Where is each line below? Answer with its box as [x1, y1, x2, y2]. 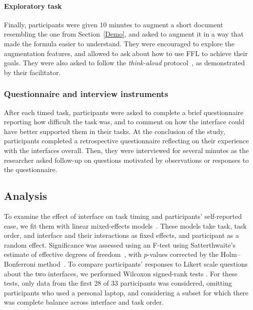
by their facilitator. [4, 67, 61, 77]
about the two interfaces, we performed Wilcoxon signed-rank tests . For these [4, 268, 238, 278]
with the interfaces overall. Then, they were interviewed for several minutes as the [4, 145, 249, 155]
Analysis [4, 188, 47, 203]
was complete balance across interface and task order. [4, 297, 164, 307]
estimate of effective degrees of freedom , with [4, 249, 142, 259]
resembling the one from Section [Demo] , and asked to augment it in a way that [4, 29, 244, 39]
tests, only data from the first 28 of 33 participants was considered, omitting [4, 278, 232, 288]
